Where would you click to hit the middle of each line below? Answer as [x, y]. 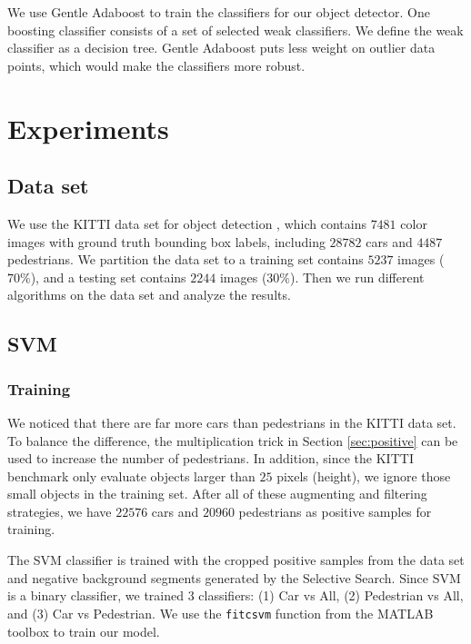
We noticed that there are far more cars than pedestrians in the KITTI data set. [232, 422]
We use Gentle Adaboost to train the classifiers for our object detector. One [219, 12]
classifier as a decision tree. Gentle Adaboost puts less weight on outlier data [221, 48]
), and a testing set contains [108, 277]
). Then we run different [357, 277]
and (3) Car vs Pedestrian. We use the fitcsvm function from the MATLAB [220, 613]
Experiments [88, 128]
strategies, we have [60, 511]
